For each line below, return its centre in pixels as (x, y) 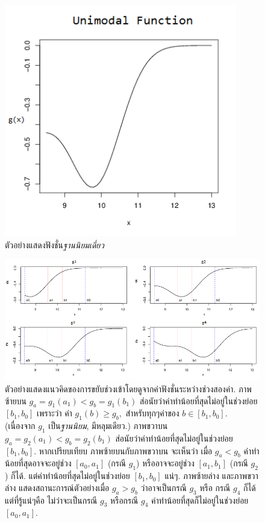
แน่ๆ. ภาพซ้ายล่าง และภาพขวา (211, 476)
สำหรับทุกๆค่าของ (152, 413)
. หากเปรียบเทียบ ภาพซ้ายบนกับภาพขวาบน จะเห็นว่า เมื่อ (123, 450)
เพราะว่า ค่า (54, 413)
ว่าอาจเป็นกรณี (164, 487)
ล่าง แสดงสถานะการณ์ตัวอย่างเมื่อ (57, 487)
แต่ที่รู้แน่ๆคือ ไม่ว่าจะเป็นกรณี (51, 500)
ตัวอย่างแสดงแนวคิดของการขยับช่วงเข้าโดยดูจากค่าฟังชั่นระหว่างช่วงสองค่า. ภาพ (128, 388)
